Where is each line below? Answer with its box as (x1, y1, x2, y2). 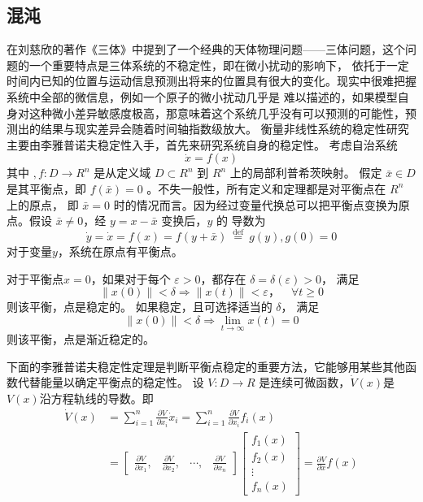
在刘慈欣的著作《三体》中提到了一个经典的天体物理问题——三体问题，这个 (7, 41, 405, 58)
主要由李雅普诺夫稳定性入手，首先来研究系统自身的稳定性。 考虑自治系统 (7, 136, 398, 153)
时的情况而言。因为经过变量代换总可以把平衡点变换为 (113, 196, 399, 213)
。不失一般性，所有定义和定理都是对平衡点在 (146, 180, 386, 197)
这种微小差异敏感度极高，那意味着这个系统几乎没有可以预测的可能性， (28, 104, 405, 121)
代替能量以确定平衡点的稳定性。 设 (17, 374, 204, 391)
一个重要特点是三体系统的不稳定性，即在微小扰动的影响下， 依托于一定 (28, 56, 409, 73)
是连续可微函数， (259, 374, 351, 391)
